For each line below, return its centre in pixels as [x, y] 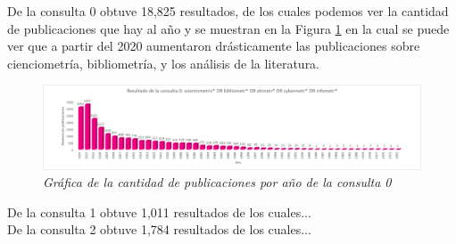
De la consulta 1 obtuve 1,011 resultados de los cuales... [159, 211]
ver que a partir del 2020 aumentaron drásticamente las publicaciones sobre [214, 46]
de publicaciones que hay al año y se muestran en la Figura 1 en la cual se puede [228, 28]
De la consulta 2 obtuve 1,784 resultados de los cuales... [159, 229]
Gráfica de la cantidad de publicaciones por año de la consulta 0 [217, 182]
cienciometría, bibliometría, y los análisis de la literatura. [164, 63]
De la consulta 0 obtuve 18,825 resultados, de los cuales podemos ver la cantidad [228, 11]
